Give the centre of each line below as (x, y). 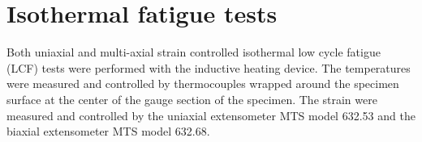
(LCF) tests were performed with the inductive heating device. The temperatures (209, 67)
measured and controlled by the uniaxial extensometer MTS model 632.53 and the (211, 115)
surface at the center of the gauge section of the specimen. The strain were (192, 99)
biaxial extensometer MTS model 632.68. (108, 131)
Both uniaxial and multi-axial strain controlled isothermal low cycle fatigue (194, 52)
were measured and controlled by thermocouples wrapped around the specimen (203, 84)
